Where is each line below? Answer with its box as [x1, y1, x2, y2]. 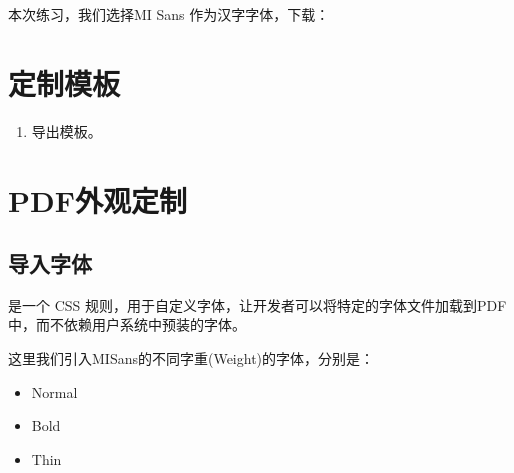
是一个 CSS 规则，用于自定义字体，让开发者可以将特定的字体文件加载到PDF [8, 294, 507, 315]
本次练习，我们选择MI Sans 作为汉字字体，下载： [8, 4, 330, 24]
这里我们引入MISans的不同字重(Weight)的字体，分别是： [8, 348, 375, 369]
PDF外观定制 [8, 179, 187, 220]
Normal [31, 381, 78, 402]
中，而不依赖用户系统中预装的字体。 [8, 314, 246, 335]
